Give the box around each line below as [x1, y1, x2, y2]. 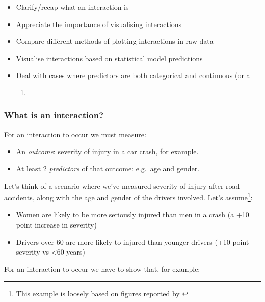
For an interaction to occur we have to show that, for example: [4, 263, 200, 274]
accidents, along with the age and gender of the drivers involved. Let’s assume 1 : [4, 191, 253, 203]
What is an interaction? [4, 109, 104, 121]
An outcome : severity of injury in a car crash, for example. [16, 146, 199, 157]
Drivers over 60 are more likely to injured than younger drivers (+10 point [16, 236, 249, 247]
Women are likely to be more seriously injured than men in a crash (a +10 [16, 209, 249, 220]
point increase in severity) [16, 219, 97, 230]
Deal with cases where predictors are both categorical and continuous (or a [16, 70, 250, 81]
